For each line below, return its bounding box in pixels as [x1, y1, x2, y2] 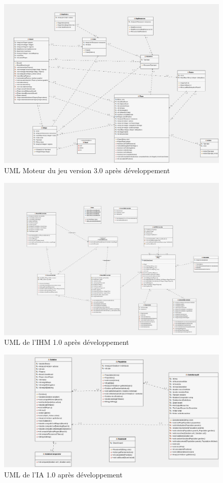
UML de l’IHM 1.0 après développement [4, 337, 129, 347]
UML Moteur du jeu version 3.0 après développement [4, 165, 170, 176]
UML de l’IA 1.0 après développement [4, 469, 123, 479]
